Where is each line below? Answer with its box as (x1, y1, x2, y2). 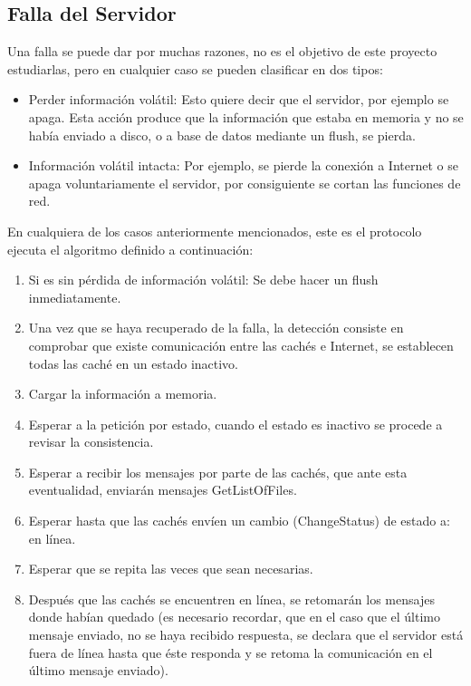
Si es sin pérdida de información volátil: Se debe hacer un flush (28, 270, 379, 289)
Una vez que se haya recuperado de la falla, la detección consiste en (28, 318, 404, 337)
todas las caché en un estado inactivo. (28, 353, 239, 372)
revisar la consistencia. (28, 432, 154, 451)
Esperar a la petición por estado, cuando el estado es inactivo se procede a (28, 414, 443, 433)
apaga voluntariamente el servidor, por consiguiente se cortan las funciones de (28, 173, 461, 192)
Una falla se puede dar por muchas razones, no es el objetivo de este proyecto (7, 42, 437, 61)
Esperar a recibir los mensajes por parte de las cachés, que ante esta (28, 462, 408, 481)
